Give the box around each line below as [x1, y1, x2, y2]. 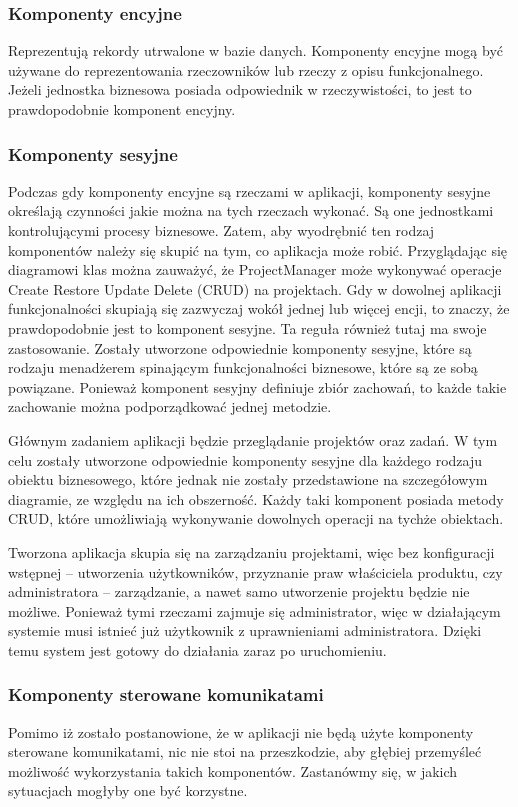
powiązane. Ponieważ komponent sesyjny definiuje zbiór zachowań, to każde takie [8, 376, 507, 397]
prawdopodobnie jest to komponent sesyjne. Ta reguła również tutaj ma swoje [8, 317, 487, 338]
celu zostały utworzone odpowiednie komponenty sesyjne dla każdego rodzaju [8, 449, 483, 470]
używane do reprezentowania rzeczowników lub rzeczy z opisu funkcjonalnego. [8, 59, 484, 80]
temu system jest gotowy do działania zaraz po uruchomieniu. [8, 639, 387, 660]
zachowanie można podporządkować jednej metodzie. [8, 396, 332, 417]
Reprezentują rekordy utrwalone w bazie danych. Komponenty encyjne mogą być [8, 40, 504, 61]
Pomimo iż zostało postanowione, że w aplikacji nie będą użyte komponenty [8, 721, 474, 742]
